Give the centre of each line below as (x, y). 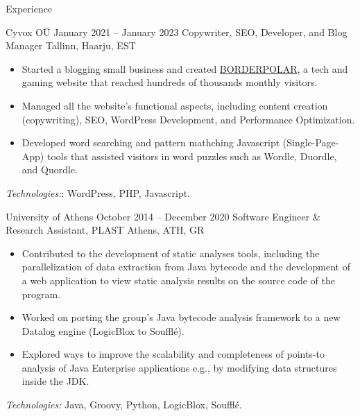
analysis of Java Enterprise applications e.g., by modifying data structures (179, 367)
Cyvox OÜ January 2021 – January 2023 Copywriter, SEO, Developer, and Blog (177, 32)
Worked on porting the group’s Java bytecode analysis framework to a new (181, 317)
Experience (29, 8)
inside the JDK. (55, 381)
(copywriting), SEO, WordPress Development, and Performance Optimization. (188, 119)
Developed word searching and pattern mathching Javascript (151, 142)
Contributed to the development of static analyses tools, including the (171, 253)
